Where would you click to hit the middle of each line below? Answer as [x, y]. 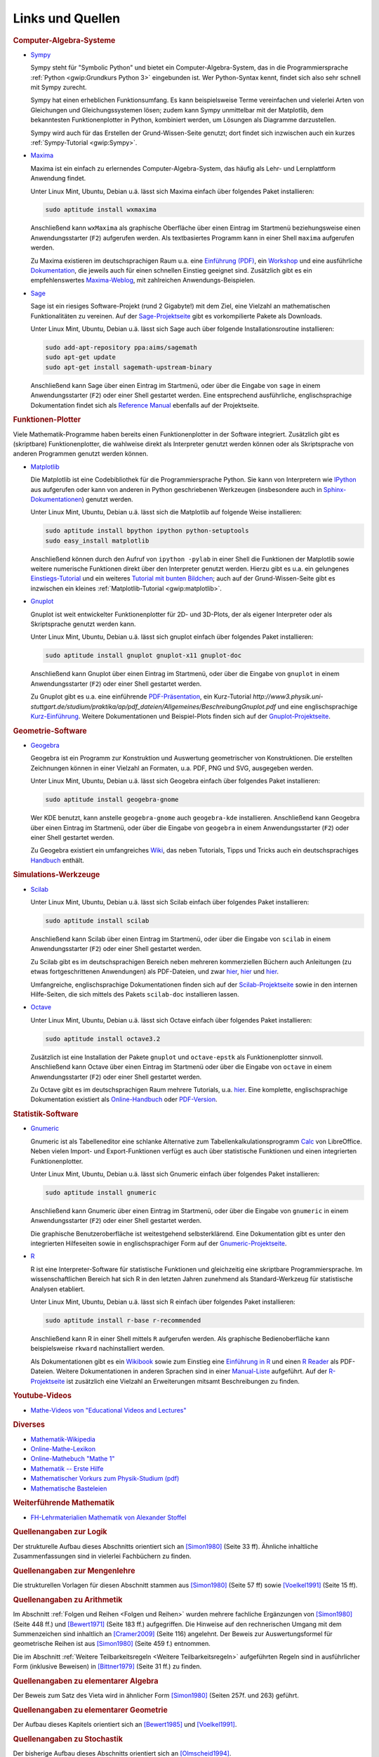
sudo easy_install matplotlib [97, 540]
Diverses [29, 1425]
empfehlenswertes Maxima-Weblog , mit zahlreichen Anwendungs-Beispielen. [143, 280]
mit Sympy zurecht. [59, 87]
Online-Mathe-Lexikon [63, 1449]
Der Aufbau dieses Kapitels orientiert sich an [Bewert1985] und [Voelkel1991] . [125, 1725]
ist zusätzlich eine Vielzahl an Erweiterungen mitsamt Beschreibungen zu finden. [183, 1381]
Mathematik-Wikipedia [63, 1439]
